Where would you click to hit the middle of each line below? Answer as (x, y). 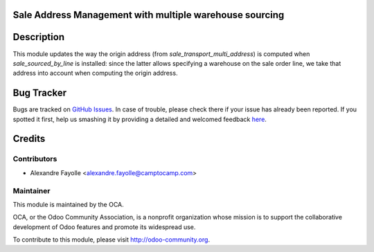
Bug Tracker (40, 93)
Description (39, 37)
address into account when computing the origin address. (95, 73)
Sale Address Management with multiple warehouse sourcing (149, 15)
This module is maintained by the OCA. (68, 204)
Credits (29, 139)
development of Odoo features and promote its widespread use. (104, 227)
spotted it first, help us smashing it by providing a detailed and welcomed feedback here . (140, 119)
